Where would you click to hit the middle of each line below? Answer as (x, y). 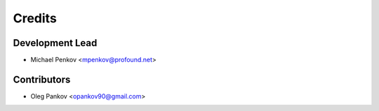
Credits (35, 18)
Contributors (42, 79)
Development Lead (55, 43)
